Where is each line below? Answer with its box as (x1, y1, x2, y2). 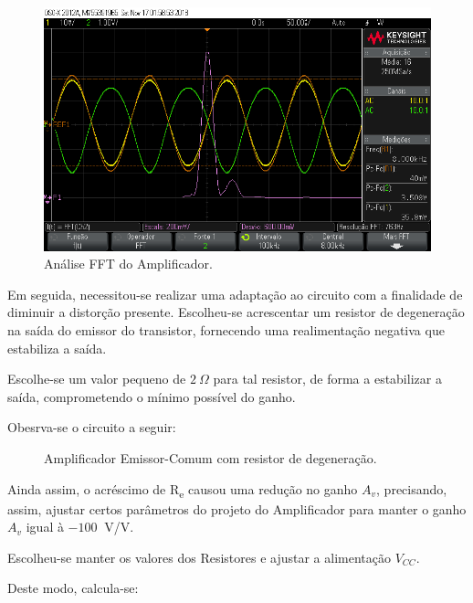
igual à (26, 517, 64, 536)
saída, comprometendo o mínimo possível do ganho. (7, 386, 296, 406)
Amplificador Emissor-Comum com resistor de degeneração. (44, 448, 377, 467)
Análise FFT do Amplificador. (44, 254, 213, 273)
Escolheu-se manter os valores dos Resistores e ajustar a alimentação (7, 547, 391, 566)
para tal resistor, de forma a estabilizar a (213, 369, 442, 388)
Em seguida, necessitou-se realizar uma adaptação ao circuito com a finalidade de (7, 284, 463, 303)
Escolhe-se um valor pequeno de (7, 369, 186, 388)
